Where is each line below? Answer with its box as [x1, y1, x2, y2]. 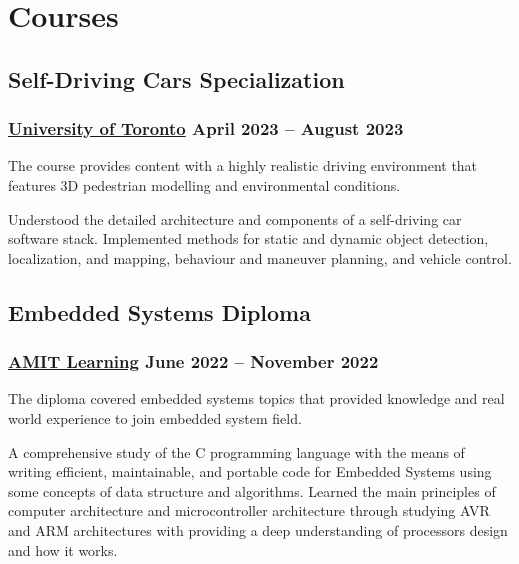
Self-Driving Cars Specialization [8, 63, 345, 94]
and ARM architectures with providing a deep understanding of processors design [8, 519, 508, 540]
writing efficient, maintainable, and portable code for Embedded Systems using [8, 461, 492, 482]
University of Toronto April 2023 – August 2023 [8, 116, 404, 141]
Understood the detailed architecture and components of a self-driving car [8, 208, 462, 229]
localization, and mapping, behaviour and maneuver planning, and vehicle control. [8, 247, 512, 268]
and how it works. [8, 539, 118, 560]
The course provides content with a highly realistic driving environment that [8, 155, 478, 176]
